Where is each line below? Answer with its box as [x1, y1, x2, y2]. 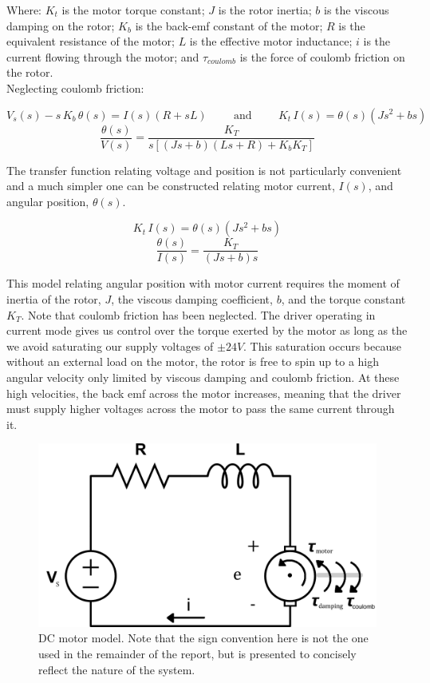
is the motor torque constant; [61, 2, 205, 18]
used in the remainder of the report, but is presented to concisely [38, 645, 357, 661]
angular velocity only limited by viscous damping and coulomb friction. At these [6, 369, 400, 386]
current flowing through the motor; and [6, 48, 199, 65]
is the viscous [323, 2, 389, 18]
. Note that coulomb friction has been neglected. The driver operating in [21, 306, 376, 323]
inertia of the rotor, [6, 291, 101, 308]
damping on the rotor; [6, 17, 115, 34]
